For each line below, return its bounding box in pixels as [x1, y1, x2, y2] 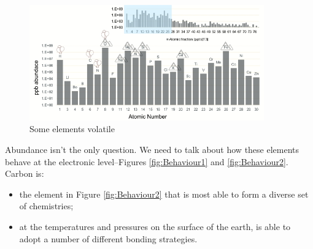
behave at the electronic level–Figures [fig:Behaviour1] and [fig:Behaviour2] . [5, 155, 288, 168]
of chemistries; [19, 199, 74, 212]
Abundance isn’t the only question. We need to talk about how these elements [5, 143, 299, 156]
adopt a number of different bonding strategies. [19, 232, 198, 245]
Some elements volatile [29, 122, 115, 135]
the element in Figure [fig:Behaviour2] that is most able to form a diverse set [19, 187, 309, 200]
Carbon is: [5, 167, 44, 180]
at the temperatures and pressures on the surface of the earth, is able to [19, 220, 291, 233]
